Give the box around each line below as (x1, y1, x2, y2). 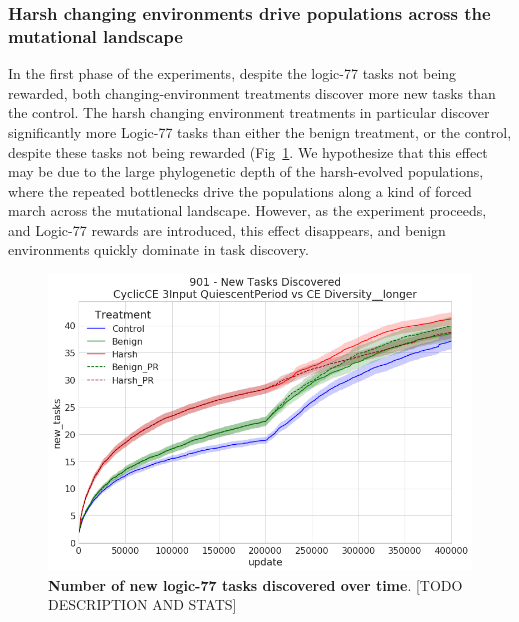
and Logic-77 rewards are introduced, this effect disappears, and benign (8, 219, 446, 240)
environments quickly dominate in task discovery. (8, 239, 309, 260)
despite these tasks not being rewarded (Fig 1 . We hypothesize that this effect (8, 141, 488, 162)
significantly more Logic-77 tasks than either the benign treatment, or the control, (8, 121, 512, 142)
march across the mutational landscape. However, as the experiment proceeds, (8, 200, 487, 221)
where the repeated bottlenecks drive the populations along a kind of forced (8, 180, 472, 201)
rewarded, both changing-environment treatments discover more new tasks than (8, 82, 496, 103)
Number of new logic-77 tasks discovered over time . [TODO (48, 574, 463, 595)
